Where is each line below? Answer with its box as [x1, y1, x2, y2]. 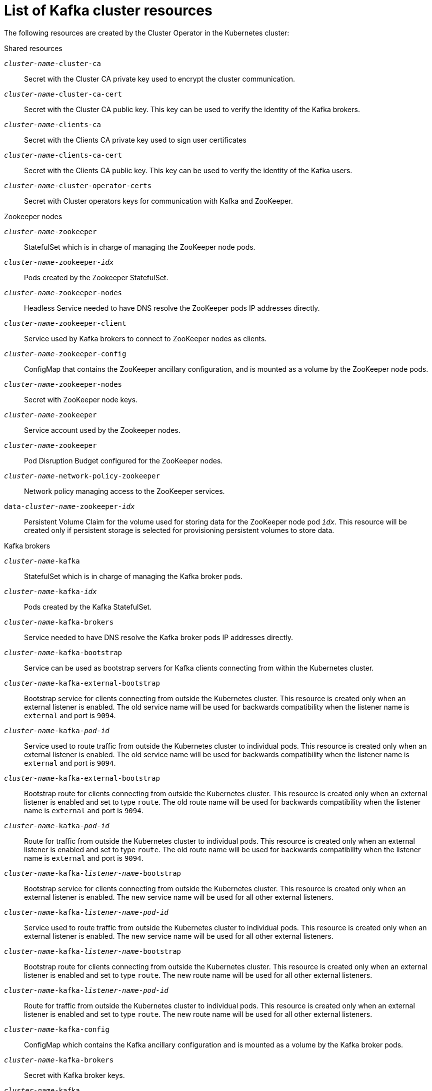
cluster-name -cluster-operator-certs [4, 181, 152, 190]
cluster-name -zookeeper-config [4, 349, 126, 358]
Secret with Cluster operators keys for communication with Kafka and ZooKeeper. [24, 196, 293, 205]
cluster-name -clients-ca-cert [4, 151, 122, 159]
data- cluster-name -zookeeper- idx [4, 502, 135, 510]
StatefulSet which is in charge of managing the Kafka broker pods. [24, 572, 243, 581]
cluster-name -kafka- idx [4, 587, 97, 596]
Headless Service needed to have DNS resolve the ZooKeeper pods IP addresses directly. [24, 303, 320, 312]
